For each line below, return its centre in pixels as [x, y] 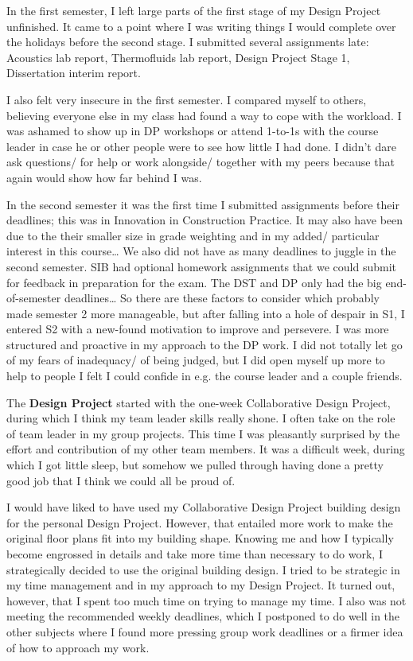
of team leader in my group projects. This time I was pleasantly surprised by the [203, 433]
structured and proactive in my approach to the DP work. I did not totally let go [205, 344]
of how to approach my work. [78, 647]
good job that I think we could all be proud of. [121, 480]
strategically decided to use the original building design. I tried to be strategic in [203, 569]
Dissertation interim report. [74, 73]
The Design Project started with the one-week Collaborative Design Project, [199, 402]
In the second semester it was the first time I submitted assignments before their [203, 204]
